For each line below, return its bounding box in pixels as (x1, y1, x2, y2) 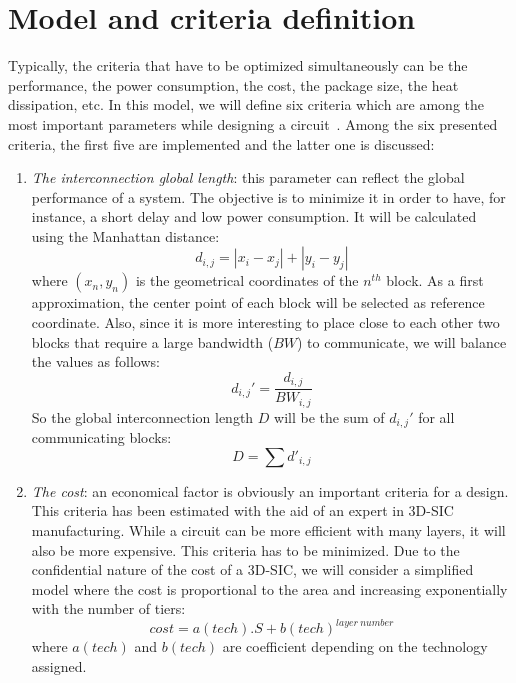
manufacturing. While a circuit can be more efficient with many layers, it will (31, 520, 506, 541)
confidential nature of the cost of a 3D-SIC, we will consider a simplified (31, 559, 474, 580)
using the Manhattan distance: (31, 225, 220, 246)
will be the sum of (274, 406, 385, 427)
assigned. (31, 656, 87, 677)
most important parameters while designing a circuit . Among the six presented (8, 113, 498, 134)
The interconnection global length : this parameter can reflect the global (31, 167, 465, 188)
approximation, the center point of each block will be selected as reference (31, 292, 485, 313)
